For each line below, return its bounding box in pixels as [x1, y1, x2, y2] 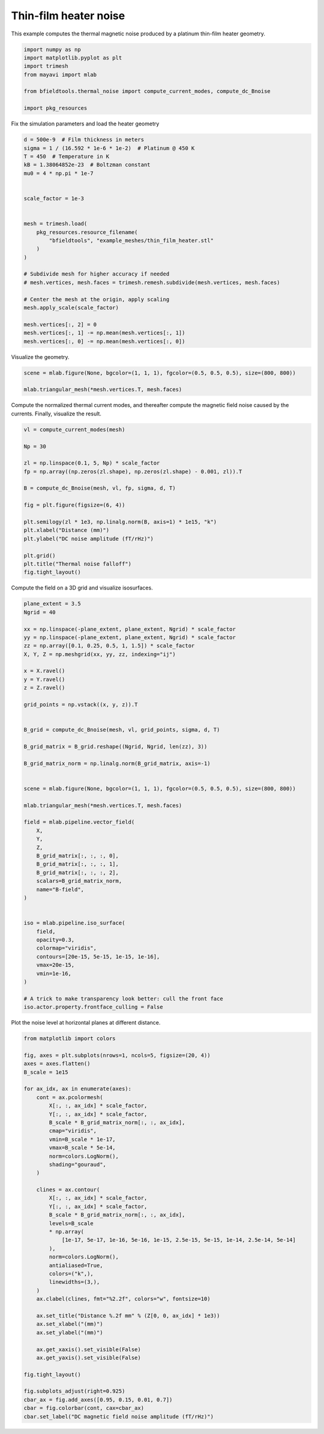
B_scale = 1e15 [23, 1068, 68, 1076]
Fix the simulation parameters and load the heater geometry [11, 120, 160, 127]
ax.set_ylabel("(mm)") [36, 1329, 103, 1336]
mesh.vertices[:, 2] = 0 [23, 321, 97, 328]
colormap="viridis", [36, 945, 97, 951]
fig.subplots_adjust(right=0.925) [23, 1388, 125, 1395]
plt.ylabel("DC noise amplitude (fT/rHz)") [23, 535, 154, 542]
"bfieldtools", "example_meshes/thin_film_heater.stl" [49, 237, 214, 244]
